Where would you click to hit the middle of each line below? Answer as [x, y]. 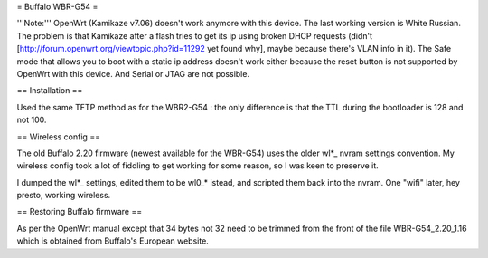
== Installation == [50, 91]
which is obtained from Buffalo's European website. [113, 241]
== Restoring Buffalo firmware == [80, 212]
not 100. [32, 120]
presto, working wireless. [64, 196]
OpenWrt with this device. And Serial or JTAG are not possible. [133, 73]
